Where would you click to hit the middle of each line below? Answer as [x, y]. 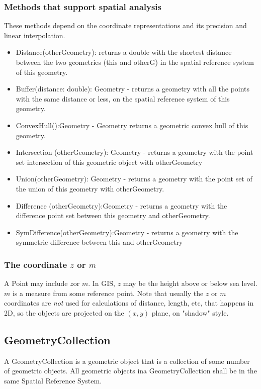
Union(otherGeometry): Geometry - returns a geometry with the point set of [134, 179]
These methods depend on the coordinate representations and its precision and [125, 25]
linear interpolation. [35, 35]
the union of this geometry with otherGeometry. [90, 188]
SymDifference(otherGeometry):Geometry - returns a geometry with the [127, 232]
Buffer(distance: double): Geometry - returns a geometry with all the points [133, 89]
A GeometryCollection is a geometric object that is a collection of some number [127, 361]
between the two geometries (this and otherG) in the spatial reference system [135, 62]
